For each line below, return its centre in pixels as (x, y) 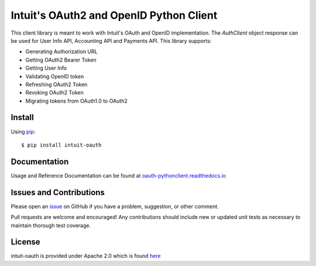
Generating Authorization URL (61, 52)
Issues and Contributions (58, 192)
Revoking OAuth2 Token (55, 93)
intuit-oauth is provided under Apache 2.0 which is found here (86, 256)
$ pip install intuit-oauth (61, 145)
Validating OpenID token (55, 76)
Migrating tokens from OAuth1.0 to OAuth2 (77, 101)
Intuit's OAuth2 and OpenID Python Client (114, 15)
